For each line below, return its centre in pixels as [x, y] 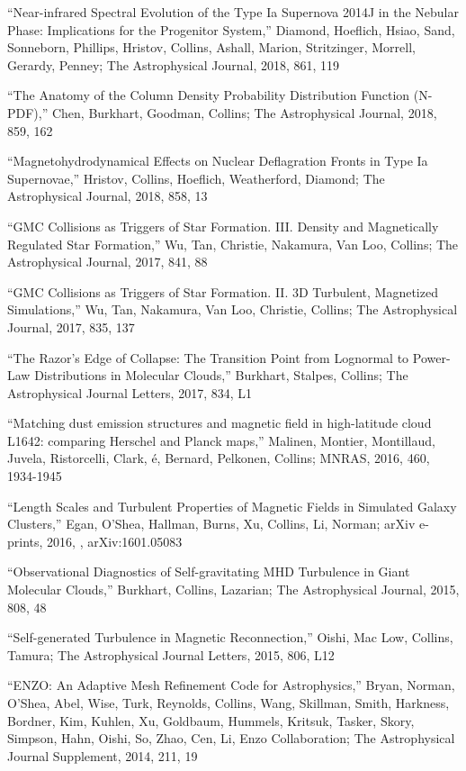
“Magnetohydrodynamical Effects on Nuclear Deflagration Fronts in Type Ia [218, 161]
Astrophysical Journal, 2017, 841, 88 [108, 262]
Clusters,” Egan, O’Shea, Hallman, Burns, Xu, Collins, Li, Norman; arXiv [211, 524]
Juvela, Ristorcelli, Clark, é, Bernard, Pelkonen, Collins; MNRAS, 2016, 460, [219, 458]
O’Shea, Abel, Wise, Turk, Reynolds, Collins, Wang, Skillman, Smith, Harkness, [229, 703]
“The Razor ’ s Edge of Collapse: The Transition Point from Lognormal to [208, 357]
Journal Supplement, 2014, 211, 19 [103, 755]
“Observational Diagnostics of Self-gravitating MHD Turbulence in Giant [209, 571]
